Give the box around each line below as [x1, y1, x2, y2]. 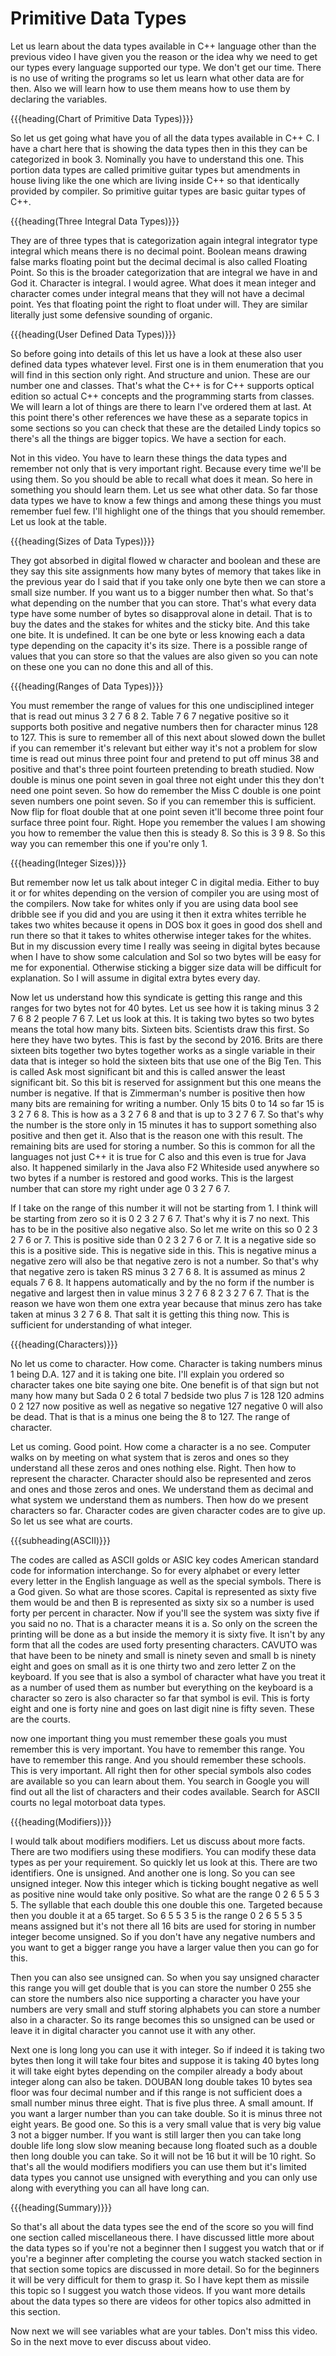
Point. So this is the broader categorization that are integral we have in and [10, 266, 318, 278]
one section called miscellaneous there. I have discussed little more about [10, 2231, 315, 2243]
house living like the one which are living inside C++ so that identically [10, 174, 300, 186]
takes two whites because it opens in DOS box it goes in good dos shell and [10, 918, 323, 931]
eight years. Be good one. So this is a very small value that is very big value [10, 2118, 322, 2130]
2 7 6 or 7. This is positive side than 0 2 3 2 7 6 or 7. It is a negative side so [10, 1233, 317, 1246]
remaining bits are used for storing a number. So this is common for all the [10, 1140, 316, 1152]
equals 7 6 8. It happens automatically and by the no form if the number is [10, 1276, 315, 1288]
